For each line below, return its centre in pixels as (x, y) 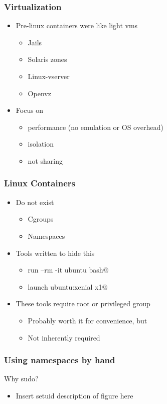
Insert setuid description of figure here (74, 395)
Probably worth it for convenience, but (88, 320)
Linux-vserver (49, 76)
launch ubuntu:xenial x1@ (68, 286)
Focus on (30, 110)
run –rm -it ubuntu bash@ (68, 270)
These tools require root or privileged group (83, 304)
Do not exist (35, 202)
